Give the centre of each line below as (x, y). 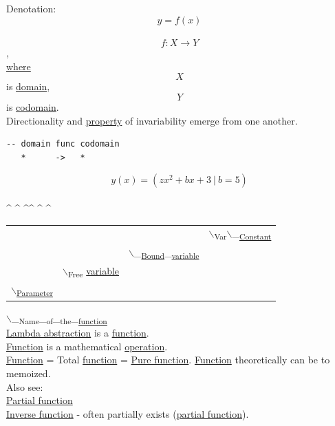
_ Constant (252, 234)
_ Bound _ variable (167, 253)
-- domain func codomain (63, 144)
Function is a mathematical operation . (87, 346)
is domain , (28, 86)
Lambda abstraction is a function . (78, 333)
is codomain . (33, 106)
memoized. (29, 373)
